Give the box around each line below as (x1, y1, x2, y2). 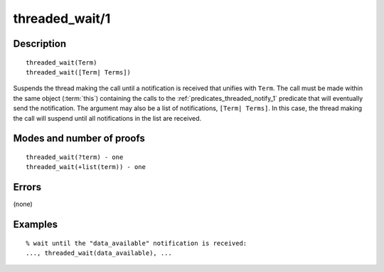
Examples (13, 219, 58, 231)
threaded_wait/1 (13, 11, 111, 26)
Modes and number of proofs (13, 132, 145, 145)
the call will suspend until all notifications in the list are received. (13, 114, 202, 122)
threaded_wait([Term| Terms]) (26, 68, 132, 76)
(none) (13, 200, 33, 209)
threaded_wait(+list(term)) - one (26, 163, 146, 171)
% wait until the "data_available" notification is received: (26, 239, 247, 247)
